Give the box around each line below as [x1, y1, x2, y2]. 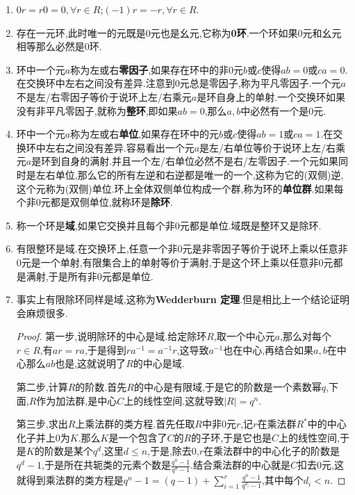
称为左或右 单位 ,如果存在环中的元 [70, 127, 220, 141]
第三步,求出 [16, 416, 68, 431]
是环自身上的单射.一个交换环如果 [197, 89, 346, 104]
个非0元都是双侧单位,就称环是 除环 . [16, 195, 173, 209]
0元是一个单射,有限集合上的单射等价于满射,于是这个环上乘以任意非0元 [16, 254, 333, 269]
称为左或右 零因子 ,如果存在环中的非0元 [70, 62, 244, 76]
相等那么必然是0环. [16, 39, 102, 54]
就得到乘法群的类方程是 [16, 473, 124, 487]
